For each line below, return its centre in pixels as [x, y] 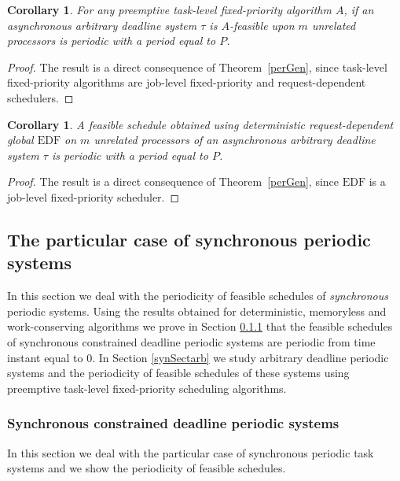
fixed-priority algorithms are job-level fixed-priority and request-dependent [187, 82]
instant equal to [45, 357]
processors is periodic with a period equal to [112, 41]
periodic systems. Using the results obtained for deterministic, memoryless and [197, 311]
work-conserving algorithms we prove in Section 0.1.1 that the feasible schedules [200, 326]
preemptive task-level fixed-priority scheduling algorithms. [147, 388]
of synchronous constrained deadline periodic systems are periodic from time [191, 341]
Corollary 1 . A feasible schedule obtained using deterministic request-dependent [200, 124]
